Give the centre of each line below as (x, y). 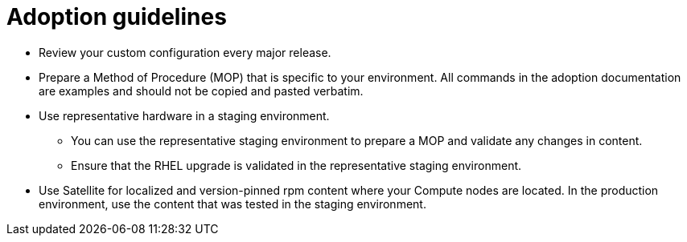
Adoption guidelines (117, 17)
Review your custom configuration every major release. (185, 52)
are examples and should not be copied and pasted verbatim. (201, 91)
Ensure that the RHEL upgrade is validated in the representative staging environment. (296, 165)
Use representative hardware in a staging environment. (184, 115)
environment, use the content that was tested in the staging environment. (232, 204)
